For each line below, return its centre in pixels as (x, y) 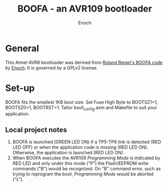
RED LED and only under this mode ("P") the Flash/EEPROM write (80, 163)
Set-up (20, 88)
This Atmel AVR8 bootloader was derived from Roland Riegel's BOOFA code (84, 62)
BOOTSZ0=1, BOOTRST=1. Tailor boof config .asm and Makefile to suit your (81, 108)
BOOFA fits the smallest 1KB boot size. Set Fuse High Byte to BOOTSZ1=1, (81, 102)
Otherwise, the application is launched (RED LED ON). (68, 153)
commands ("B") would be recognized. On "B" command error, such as (87, 169)
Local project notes (36, 130)
